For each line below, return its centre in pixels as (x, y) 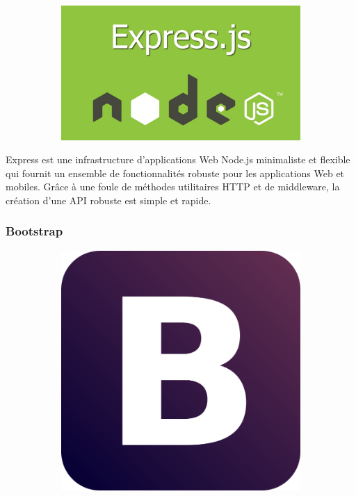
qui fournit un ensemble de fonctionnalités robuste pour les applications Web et (175, 173)
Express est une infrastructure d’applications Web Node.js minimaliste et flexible (178, 159)
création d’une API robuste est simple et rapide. (108, 200)
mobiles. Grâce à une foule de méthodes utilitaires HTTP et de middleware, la (173, 187)
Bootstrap (34, 231)
